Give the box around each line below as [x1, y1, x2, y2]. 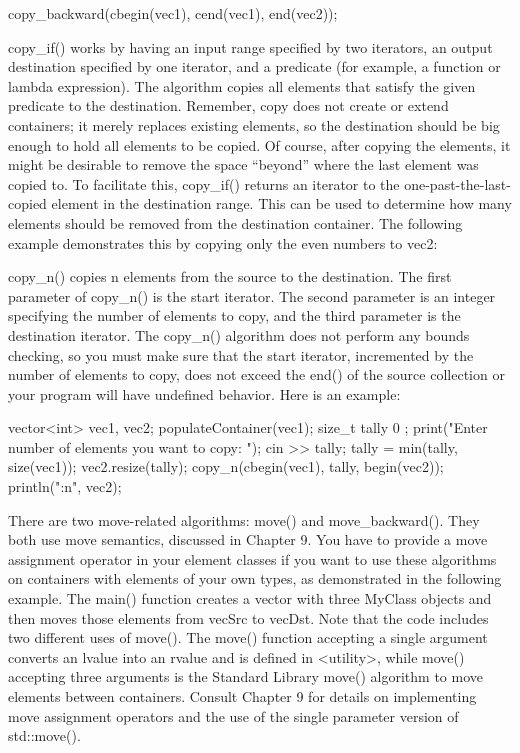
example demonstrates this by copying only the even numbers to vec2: [8, 232, 438, 253]
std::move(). [8, 725, 81, 746]
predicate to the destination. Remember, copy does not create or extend [8, 95, 449, 116]
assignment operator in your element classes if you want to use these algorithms [8, 548, 497, 569]
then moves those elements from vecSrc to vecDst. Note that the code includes [8, 607, 489, 628]
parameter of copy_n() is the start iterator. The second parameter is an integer [8, 285, 496, 306]
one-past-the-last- [404, 173, 511, 194]
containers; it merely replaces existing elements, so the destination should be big [8, 114, 500, 135]
